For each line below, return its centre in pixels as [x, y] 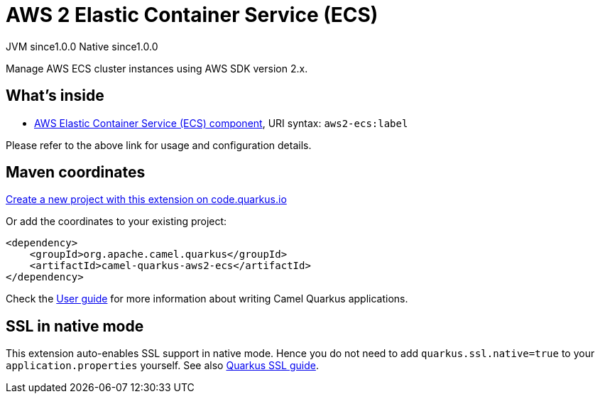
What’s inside [55, 96]
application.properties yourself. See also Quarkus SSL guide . [162, 366]
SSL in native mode [75, 326]
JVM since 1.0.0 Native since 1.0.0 [82, 46]
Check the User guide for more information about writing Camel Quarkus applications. [207, 299]
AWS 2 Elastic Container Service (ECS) [192, 15]
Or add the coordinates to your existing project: [116, 222]
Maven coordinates [76, 173]
